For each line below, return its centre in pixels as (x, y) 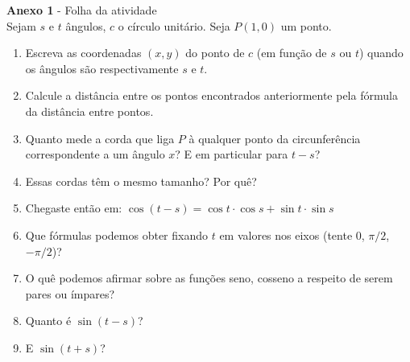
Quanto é (48, 321)
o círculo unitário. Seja (174, 25)
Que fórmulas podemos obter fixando (116, 234)
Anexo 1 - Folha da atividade (82, 10)
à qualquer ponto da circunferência (275, 138)
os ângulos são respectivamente (102, 68)
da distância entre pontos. (89, 111)
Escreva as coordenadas (83, 53)
